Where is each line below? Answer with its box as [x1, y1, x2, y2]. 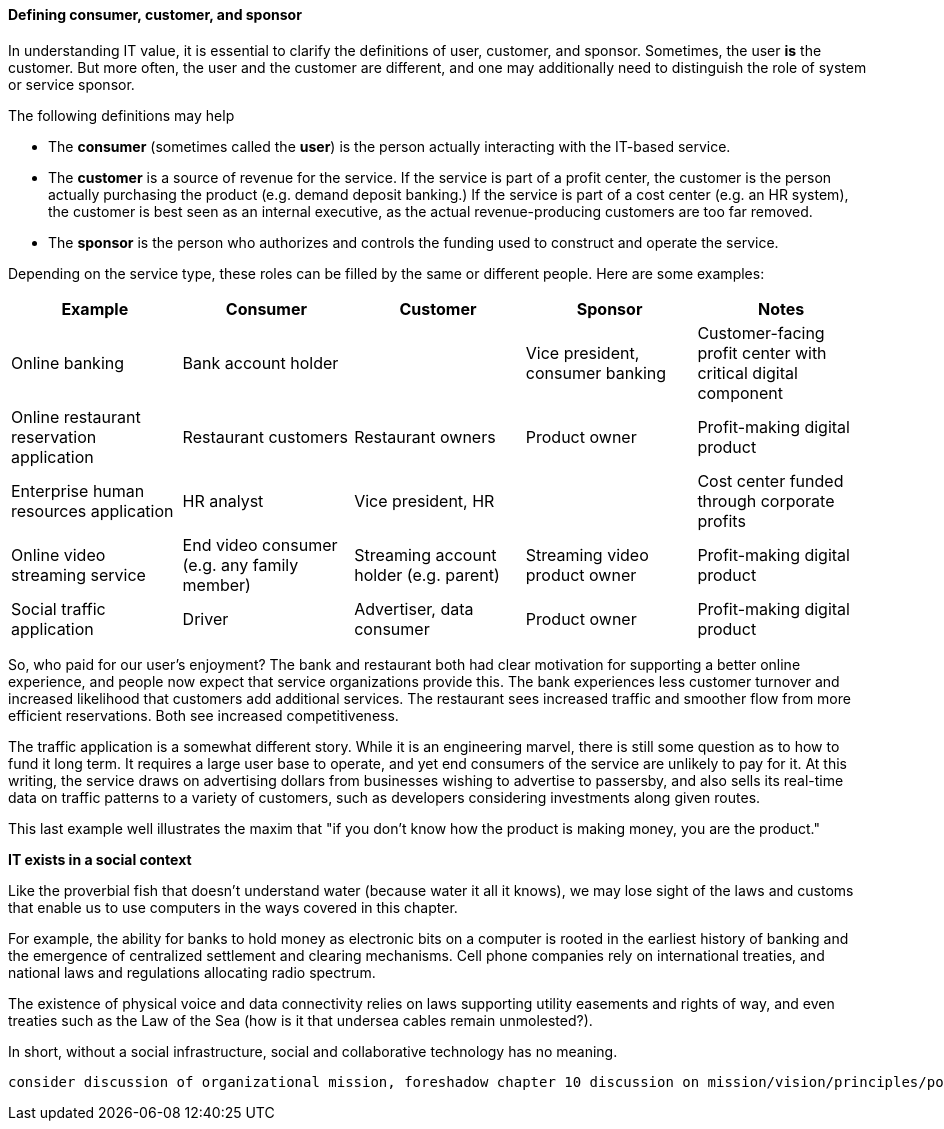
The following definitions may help [8, 106, 235, 124]
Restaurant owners [354, 426, 496, 447]
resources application [11, 500, 174, 521]
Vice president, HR [354, 490, 495, 511]
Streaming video [525, 544, 649, 565]
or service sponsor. [8, 75, 135, 93]
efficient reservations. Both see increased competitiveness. [8, 706, 399, 724]
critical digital [697, 362, 798, 383]
